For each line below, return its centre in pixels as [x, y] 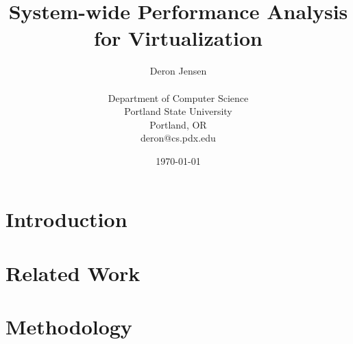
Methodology [69, 327]
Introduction [66, 219]
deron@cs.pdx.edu [178, 138]
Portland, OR [178, 124]
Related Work [73, 273]
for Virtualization [178, 38]
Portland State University [178, 111]
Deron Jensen [178, 71]
